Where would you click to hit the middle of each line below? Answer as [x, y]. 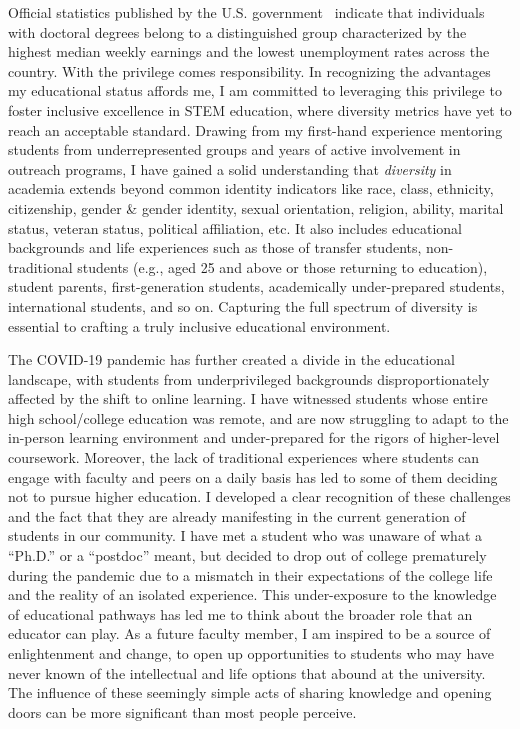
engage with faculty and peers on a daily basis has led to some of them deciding [253, 476]
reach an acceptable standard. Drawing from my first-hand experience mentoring [255, 129]
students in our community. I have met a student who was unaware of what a [245, 535]
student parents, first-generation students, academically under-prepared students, [256, 286]
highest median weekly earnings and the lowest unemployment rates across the [249, 51]
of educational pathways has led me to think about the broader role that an [240, 613]
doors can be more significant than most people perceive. [182, 711]
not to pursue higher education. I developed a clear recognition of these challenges [259, 496]
